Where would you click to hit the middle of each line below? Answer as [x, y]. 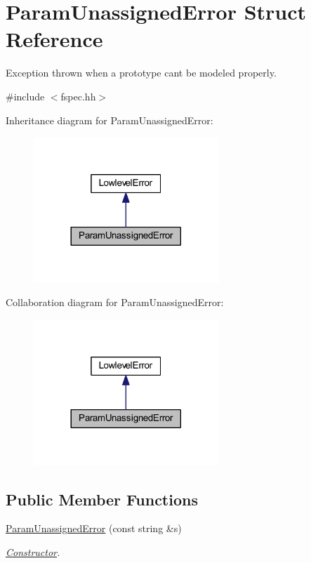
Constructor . [33, 552]
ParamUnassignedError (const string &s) [94, 528]
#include [25, 96]
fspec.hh [78, 96]
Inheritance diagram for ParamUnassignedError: [110, 120]
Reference [54, 39]
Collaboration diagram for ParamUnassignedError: [115, 302]
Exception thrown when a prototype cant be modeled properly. [141, 73]
